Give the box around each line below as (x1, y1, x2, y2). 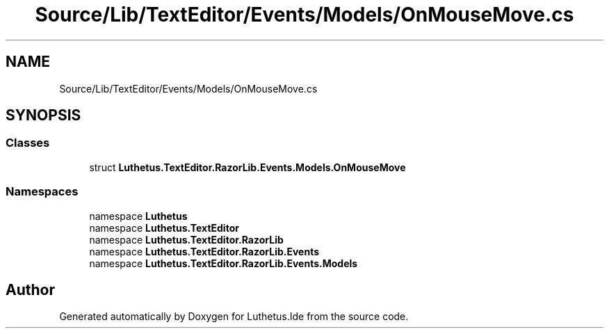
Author (6, 280, 55, 299)
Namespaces (6, 184, 79, 199)
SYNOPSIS (6, 106, 81, 125)
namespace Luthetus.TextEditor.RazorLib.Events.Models (89, 257, 358, 269)
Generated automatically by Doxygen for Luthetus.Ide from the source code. (59, 310, 409, 323)
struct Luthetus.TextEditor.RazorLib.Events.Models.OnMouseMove (89, 161, 406, 173)
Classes (6, 136, 50, 150)
